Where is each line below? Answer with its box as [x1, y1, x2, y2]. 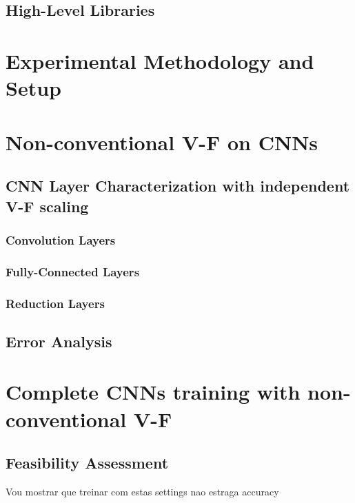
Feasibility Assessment [6, 452, 169, 473]
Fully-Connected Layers [6, 263, 140, 280]
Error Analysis [6, 330, 112, 351]
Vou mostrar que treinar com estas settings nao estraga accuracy [6, 484, 279, 498]
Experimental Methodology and [6, 46, 314, 74]
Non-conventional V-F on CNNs [6, 127, 318, 156]
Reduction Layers [6, 294, 105, 311]
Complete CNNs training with [6, 378, 301, 406]
